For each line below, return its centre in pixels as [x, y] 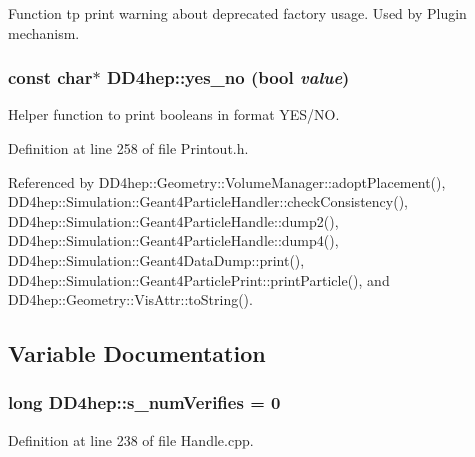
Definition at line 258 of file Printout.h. [128, 148]
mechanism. [44, 32]
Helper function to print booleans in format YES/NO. [174, 114]
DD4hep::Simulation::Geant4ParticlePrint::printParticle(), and [199, 279]
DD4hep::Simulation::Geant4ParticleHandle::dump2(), [173, 220]
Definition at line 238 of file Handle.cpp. [131, 439]
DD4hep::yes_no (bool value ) [228, 77]
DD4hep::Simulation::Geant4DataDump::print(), [156, 259]
